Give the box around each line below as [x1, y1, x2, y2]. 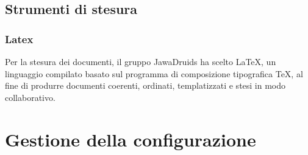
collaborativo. [5, 91, 56, 103]
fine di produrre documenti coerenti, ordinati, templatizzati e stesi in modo [5, 79, 286, 92]
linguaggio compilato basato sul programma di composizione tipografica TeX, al [5, 67, 303, 80]
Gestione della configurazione [5, 126, 256, 151]
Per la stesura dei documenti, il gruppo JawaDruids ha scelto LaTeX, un [5, 55, 276, 67]
